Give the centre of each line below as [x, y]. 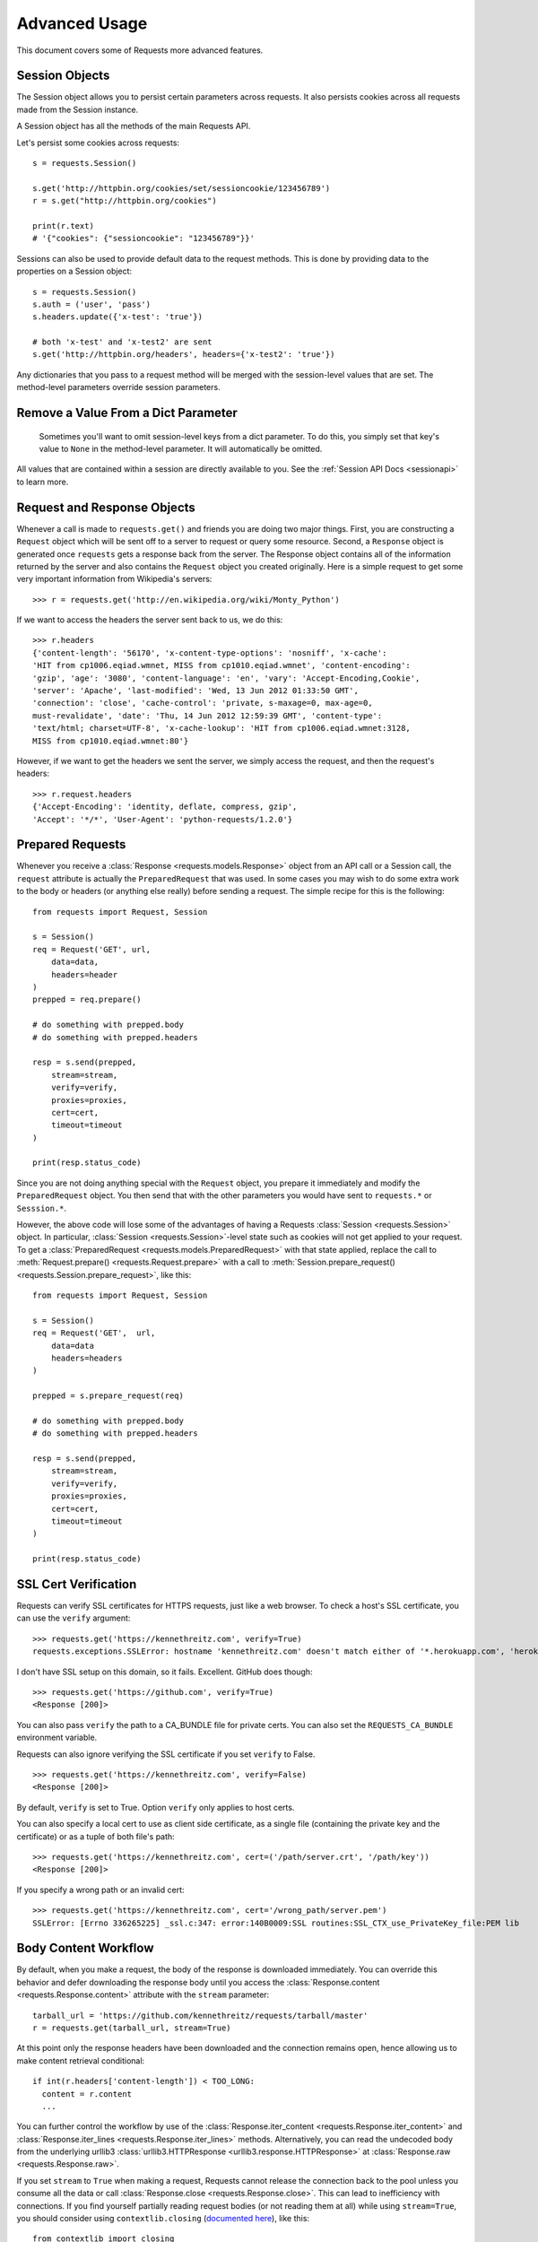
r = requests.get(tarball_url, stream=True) [132, 2028]
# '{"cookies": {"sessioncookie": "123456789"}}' [144, 239]
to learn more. [43, 482]
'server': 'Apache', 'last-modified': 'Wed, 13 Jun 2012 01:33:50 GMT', [195, 691]
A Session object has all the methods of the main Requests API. [134, 126]
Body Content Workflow [85, 1948]
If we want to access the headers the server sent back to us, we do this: [150, 620]
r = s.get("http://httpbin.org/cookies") [125, 201]
